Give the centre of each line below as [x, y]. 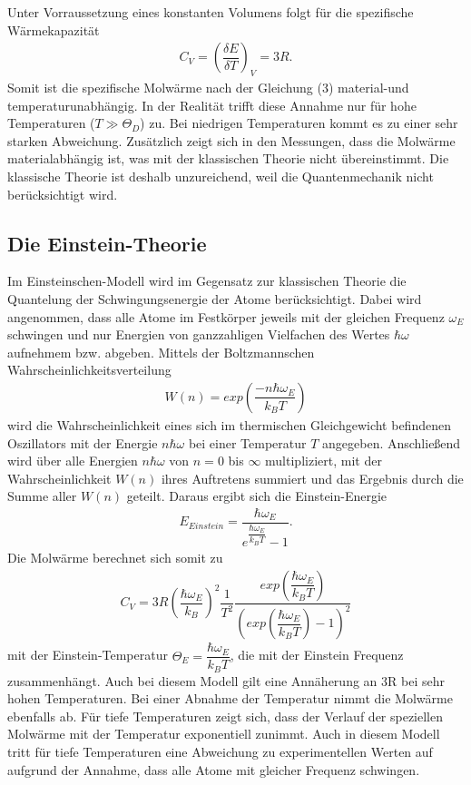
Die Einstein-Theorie [107, 243]
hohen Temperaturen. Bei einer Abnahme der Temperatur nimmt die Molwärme [230, 698]
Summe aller [42, 496]
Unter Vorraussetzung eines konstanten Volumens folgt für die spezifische [211, 12]
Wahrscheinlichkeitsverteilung [89, 370]
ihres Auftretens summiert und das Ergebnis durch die [312, 478]
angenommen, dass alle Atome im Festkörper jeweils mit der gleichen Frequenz [226, 316]
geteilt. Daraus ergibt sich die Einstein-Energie [257, 496]
